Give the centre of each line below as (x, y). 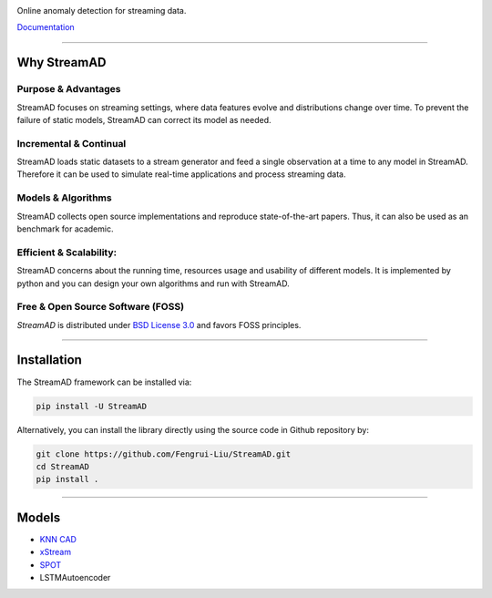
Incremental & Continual (72, 143)
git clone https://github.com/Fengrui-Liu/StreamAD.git (164, 454)
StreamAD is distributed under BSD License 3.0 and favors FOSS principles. (159, 325)
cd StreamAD (63, 466)
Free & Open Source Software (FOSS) (101, 307)
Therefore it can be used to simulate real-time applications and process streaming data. (181, 174)
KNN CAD (58, 539)
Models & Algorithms (65, 198)
